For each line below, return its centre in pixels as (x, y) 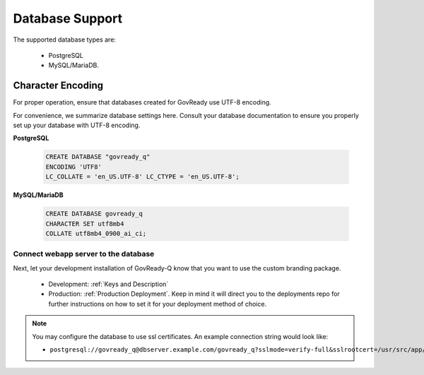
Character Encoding (58, 86)
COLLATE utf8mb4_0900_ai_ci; (96, 233)
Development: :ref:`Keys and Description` (108, 284)
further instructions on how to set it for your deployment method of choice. (158, 304)
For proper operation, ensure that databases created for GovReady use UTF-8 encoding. (142, 102)
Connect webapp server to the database (84, 254)
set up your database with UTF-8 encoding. (77, 125)
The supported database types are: (65, 40)
